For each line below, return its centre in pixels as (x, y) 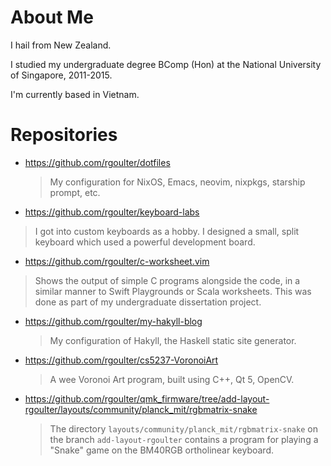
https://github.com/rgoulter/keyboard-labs (112, 212)
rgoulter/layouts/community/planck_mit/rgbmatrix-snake (141, 409)
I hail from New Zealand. (61, 45)
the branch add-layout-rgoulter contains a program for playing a (184, 439)
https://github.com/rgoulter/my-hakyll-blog (113, 321)
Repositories (64, 135)
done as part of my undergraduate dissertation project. (148, 302)
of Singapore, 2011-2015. (61, 75)
